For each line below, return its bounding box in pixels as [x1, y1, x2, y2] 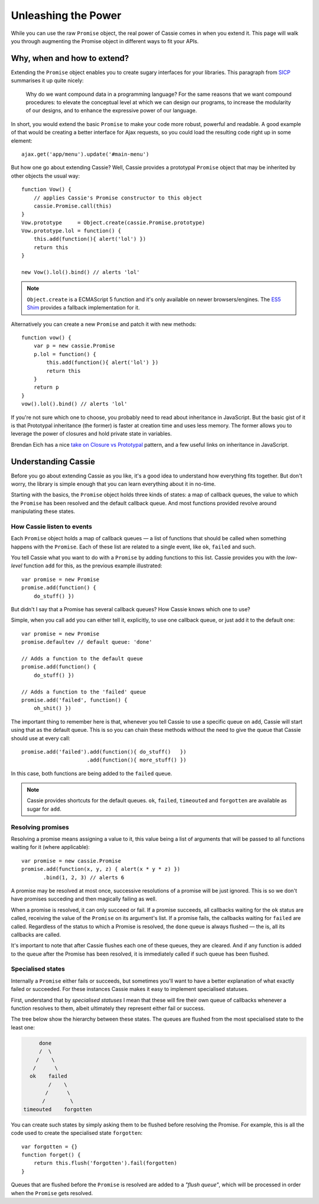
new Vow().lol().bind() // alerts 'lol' [21, 269, 140, 276]
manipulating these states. [11, 508, 76, 515]
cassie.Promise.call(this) [33, 202, 112, 209]
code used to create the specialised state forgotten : [11, 1129, 143, 1137]
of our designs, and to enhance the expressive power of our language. [25, 107, 197, 114]
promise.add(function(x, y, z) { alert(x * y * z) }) [21, 866, 180, 873]
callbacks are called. [11, 931, 61, 938]
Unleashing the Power [11, 9, 122, 22]
